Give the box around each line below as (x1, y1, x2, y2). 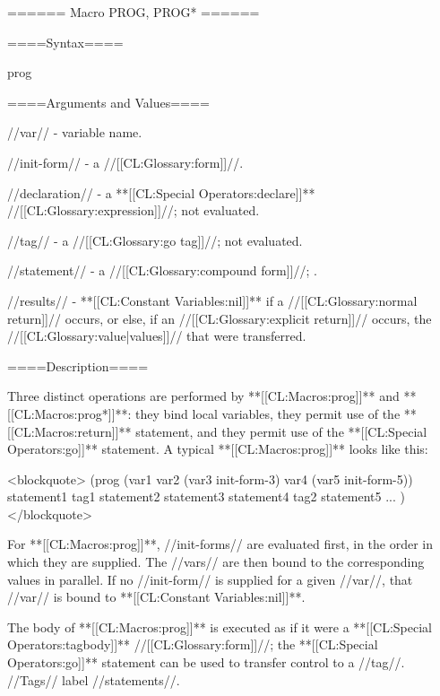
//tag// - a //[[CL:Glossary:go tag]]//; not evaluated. (7, 231, 303, 249)
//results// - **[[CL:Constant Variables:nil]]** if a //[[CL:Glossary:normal (7, 291, 418, 309)
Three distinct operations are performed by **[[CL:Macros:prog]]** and (7, 387, 400, 405)
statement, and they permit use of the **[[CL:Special (135, 422, 427, 440)
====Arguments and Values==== (7, 92, 210, 111)
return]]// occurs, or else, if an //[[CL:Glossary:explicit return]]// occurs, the (7, 309, 432, 327)
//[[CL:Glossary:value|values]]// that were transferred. (7, 326, 306, 345)
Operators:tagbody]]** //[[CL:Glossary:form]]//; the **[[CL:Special (7, 635, 378, 654)
